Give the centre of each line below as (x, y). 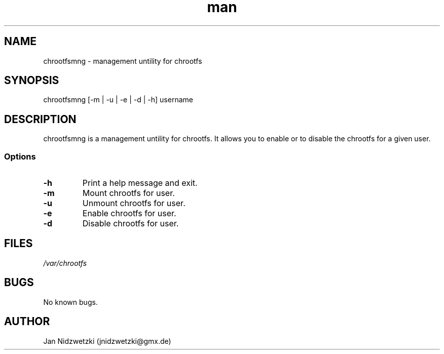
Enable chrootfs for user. (129, 213)
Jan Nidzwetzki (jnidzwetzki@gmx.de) (107, 341)
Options (20, 156)
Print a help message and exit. (140, 183)
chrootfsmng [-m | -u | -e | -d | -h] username (118, 100)
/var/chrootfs (65, 263)
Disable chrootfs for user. (131, 224)
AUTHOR (27, 322)
